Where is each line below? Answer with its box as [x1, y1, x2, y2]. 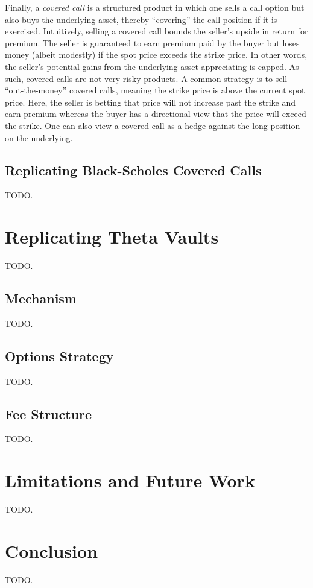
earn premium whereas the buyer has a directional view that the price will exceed [5, 107, 306, 120]
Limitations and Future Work [5, 468, 255, 493]
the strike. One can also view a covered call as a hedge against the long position [5, 119, 300, 131]
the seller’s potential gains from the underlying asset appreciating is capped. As [5, 60, 299, 72]
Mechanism [5, 289, 77, 308]
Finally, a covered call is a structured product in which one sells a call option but [5, 1, 305, 13]
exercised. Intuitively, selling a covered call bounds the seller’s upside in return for [5, 25, 308, 37]
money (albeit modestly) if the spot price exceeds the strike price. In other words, [5, 48, 308, 61]
